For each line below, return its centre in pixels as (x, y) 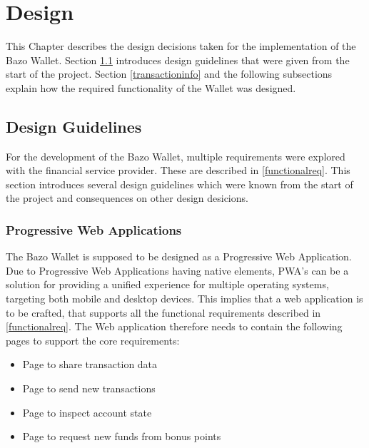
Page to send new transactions (89, 388)
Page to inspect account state (87, 412)
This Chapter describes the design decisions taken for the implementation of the (181, 46)
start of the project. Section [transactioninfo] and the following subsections (169, 74)
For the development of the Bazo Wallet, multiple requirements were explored (176, 156)
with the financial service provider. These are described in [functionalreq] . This (178, 170)
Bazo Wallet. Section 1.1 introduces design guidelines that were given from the (178, 60)
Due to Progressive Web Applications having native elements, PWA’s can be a (177, 270)
